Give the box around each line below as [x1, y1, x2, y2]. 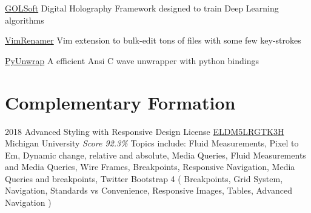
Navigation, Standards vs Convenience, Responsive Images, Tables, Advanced [5, 184, 292, 197]
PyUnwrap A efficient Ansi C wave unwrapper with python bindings [5, 54, 259, 67]
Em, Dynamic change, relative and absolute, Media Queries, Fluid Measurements [5, 148, 306, 161]
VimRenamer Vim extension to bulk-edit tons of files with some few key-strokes [5, 34, 301, 47]
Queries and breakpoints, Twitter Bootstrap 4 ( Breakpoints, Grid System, [5, 172, 283, 185]
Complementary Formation [5, 90, 236, 114]
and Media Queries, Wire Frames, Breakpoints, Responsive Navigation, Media [5, 160, 295, 173]
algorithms [5, 13, 44, 26]
